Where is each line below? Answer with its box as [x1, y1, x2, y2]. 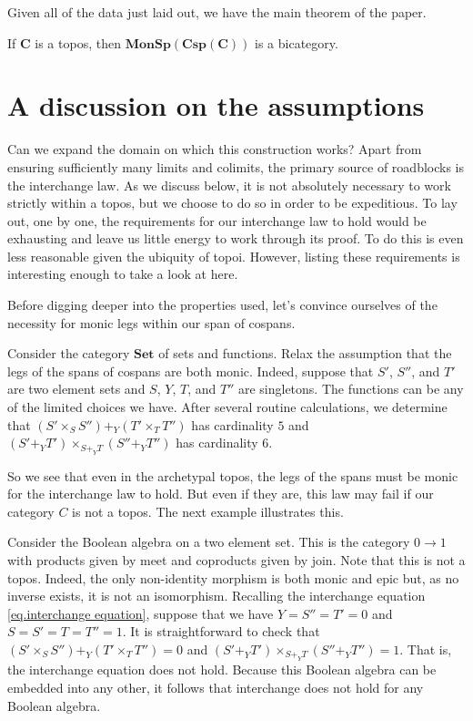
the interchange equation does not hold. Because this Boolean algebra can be [7, 660, 437, 679]
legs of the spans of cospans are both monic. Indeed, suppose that [7, 361, 374, 380]
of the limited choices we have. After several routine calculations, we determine [7, 397, 448, 417]
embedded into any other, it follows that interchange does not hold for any [7, 677, 424, 696]
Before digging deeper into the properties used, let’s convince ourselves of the [7, 295, 438, 314]
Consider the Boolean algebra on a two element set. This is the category [7, 532, 410, 551]
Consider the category [7, 344, 130, 363]
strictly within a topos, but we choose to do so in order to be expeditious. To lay [7, 193, 458, 212]
